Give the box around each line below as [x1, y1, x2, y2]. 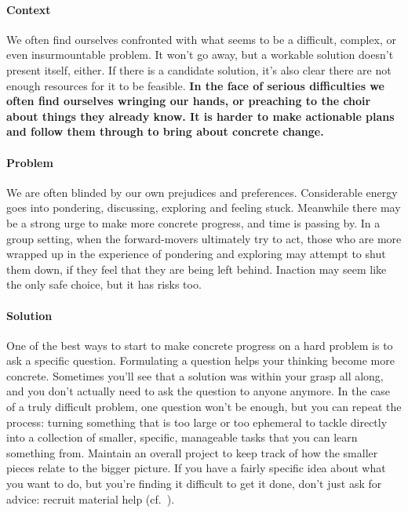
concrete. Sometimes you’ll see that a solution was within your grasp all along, [6, 367, 384, 384]
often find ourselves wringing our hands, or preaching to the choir [6, 93, 371, 109]
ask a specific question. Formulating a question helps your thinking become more [6, 352, 395, 369]
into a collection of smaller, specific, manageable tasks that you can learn [6, 429, 358, 446]
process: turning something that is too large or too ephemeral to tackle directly [6, 413, 388, 430]
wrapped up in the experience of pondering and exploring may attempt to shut [6, 246, 386, 262]
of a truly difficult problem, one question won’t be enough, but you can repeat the [6, 398, 402, 415]
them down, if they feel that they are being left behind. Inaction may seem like [6, 260, 387, 277]
